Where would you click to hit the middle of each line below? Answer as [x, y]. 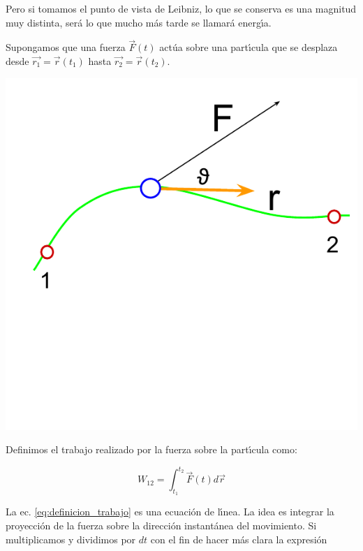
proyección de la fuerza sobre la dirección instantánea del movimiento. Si [161, 526]
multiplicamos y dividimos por [71, 539]
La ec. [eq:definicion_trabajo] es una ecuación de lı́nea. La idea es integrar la [170, 512]
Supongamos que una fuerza [66, 47]
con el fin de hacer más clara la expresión [239, 539]
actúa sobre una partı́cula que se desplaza [249, 47]
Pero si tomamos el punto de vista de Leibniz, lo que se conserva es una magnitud [181, 8]
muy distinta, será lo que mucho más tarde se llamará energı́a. [139, 22]
